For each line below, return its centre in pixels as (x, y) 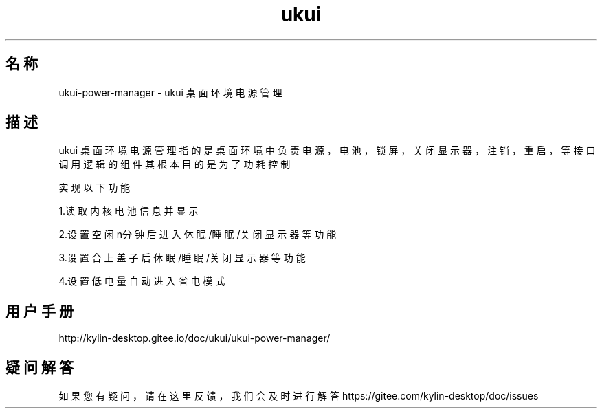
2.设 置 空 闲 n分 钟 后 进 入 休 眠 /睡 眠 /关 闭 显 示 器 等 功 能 (198, 235)
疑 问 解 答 (40, 367)
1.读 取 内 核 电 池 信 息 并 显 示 (129, 211)
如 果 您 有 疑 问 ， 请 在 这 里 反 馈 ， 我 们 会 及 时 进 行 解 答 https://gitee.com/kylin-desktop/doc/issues (299, 396)
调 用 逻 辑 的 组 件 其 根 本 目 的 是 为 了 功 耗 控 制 (175, 164)
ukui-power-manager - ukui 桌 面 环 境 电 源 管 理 (170, 92)
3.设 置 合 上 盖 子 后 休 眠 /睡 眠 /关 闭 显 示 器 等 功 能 (182, 258)
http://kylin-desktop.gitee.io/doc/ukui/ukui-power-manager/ (194, 338)
